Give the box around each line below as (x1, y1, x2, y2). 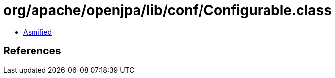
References (3, 45, 61, 57)
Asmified (23, 27, 52, 36)
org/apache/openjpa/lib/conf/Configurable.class (3, 2, 332, 19)
